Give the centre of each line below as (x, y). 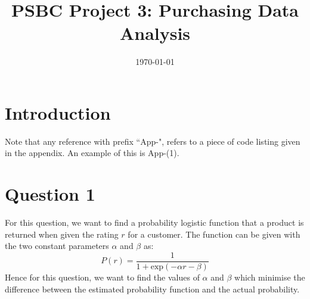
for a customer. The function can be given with (214, 234)
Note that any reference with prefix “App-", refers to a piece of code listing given (153, 141)
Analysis (155, 33)
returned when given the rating (62, 234)
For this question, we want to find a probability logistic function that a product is (154, 222)
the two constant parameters (57, 246)
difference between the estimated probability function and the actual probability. (152, 289)
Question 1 (50, 194)
